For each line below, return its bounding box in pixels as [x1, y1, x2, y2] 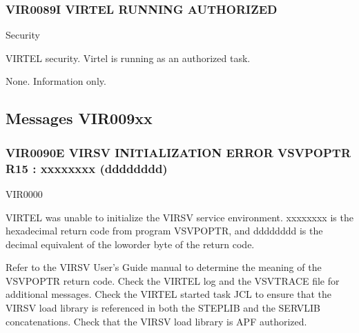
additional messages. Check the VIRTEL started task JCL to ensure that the [6, 287, 332, 301]
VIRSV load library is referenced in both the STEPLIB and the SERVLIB [6, 301, 320, 315]
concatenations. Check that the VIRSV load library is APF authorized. [6, 314, 307, 328]
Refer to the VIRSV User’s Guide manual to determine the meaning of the [6, 260, 322, 274]
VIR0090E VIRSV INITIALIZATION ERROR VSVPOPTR [6, 143, 351, 161]
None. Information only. [6, 74, 106, 88]
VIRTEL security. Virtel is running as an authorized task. [6, 50, 251, 65]
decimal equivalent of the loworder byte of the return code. [6, 236, 255, 251]
